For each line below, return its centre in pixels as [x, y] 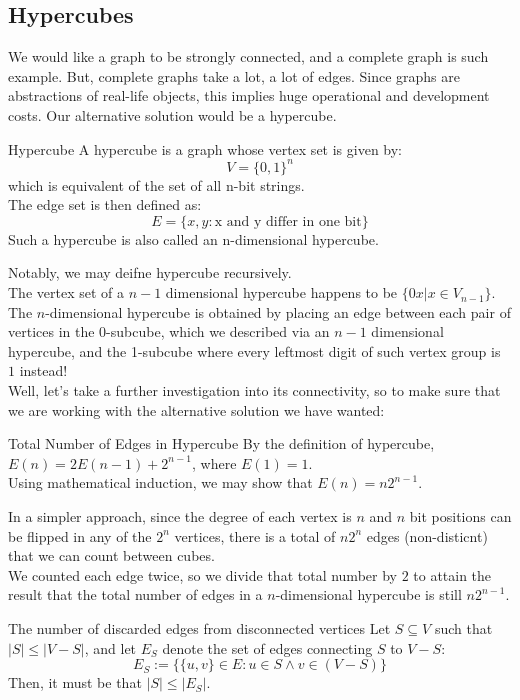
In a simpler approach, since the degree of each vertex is [180, 515]
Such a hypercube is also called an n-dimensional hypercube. [193, 238]
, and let [110, 647]
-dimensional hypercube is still [368, 594]
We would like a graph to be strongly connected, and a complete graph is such [248, 56]
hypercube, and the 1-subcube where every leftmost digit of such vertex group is [254, 350]
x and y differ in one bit [288, 221]
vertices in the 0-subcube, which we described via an [169, 331]
